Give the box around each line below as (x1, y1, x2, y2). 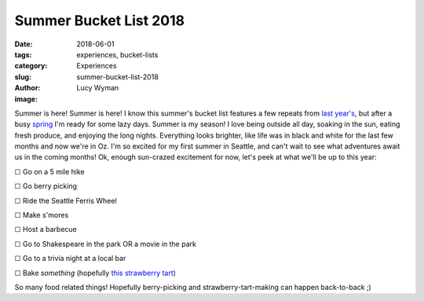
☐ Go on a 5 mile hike (14, 167, 86, 176)
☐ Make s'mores (14, 211, 69, 220)
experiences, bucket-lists (76, 50, 159, 59)
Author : (14, 83, 41, 93)
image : (14, 94, 38, 104)
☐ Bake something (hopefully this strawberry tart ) (14, 268, 177, 277)
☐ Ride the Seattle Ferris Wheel (14, 196, 117, 205)
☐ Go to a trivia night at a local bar (14, 254, 126, 263)
